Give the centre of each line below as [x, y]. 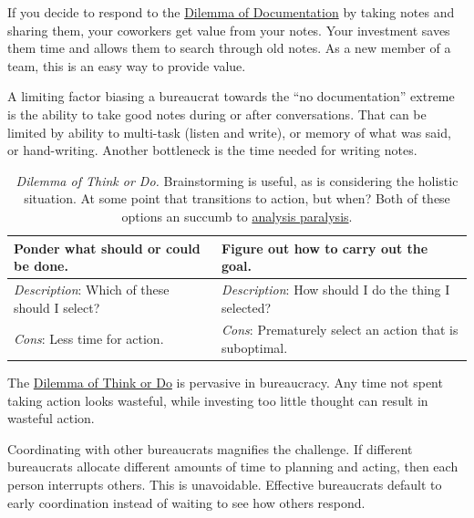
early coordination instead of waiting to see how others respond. [186, 502]
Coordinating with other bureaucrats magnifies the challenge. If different [210, 448]
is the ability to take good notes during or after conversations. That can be [217, 114]
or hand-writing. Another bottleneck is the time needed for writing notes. [212, 150]
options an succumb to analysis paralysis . [237, 216]
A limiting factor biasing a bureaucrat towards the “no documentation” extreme [231, 96]
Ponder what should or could [107, 248]
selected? [247, 307]
